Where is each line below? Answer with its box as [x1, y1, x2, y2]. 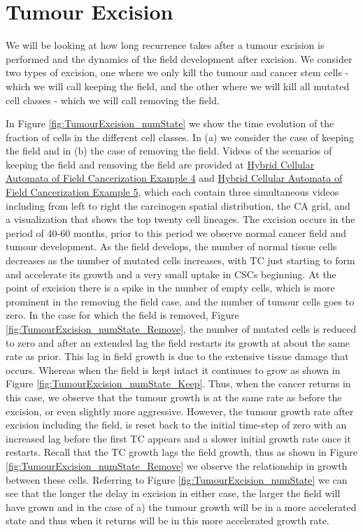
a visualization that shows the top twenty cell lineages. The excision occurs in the [6, 212, 355, 227]
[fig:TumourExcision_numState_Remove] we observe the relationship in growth [6, 458, 348, 473]
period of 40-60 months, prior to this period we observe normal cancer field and [6, 225, 347, 240]
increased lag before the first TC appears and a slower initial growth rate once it [6, 431, 351, 445]
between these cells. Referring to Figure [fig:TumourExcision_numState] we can [6, 472, 348, 487]
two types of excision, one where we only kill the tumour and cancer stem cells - [6, 65, 349, 80]
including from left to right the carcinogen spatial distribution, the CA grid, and [6, 198, 350, 213]
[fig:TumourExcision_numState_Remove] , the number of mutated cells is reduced [6, 322, 357, 336]
